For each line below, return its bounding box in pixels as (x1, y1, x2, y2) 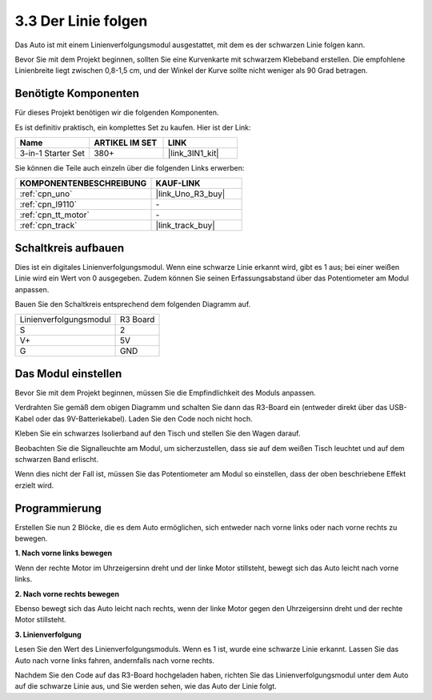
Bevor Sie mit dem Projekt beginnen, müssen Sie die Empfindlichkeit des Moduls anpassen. (14, 388, 316, 397)
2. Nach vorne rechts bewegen (14, 589, 120, 598)
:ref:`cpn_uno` (19, 188, 73, 199)
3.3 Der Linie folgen (14, 12, 148, 30)
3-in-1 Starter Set (19, 148, 86, 159)
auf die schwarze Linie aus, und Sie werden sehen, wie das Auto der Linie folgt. (14, 682, 278, 691)
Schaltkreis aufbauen (14, 241, 125, 255)
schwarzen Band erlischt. (14, 454, 99, 464)
